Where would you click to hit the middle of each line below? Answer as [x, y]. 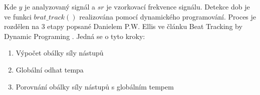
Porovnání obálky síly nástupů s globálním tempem [95, 86]
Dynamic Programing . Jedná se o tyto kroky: [75, 36]
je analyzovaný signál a [60, 6]
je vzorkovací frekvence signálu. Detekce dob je [178, 6]
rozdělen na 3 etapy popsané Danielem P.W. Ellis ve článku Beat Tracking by [123, 26]
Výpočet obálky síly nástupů [60, 53]
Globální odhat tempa [50, 69]
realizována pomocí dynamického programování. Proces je [168, 16]
